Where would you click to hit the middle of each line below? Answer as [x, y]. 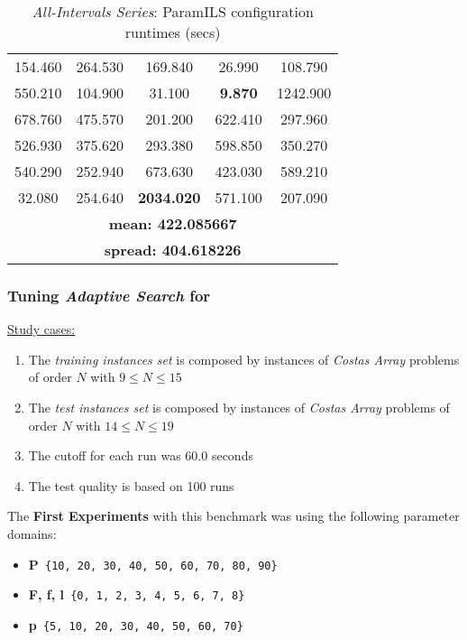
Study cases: [41, 329]
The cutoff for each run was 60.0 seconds [141, 455]
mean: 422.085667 [173, 223]
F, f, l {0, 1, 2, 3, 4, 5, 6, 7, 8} [137, 594]
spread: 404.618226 [173, 250]
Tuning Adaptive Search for [109, 295]
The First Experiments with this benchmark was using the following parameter [233, 516]
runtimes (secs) [173, 32]
